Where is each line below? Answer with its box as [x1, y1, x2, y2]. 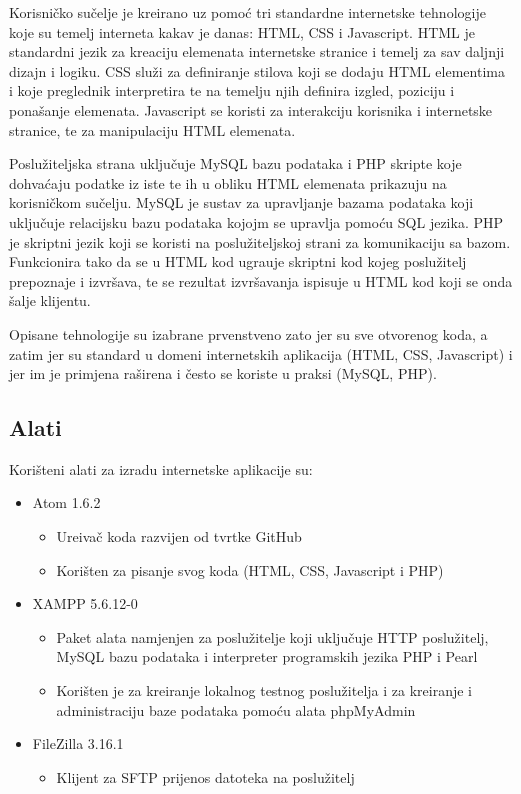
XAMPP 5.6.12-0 [32, 593, 138, 614]
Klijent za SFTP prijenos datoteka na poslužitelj [56, 766, 355, 787]
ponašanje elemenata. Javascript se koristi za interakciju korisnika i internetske [9, 99, 493, 120]
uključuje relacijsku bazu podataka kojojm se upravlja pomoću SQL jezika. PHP [9, 211, 504, 232]
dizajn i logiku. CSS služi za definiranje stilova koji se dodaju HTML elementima [9, 60, 505, 81]
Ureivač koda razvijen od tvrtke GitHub [56, 526, 302, 547]
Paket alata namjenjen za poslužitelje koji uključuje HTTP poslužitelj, [56, 626, 489, 647]
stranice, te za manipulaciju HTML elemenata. [9, 119, 296, 140]
